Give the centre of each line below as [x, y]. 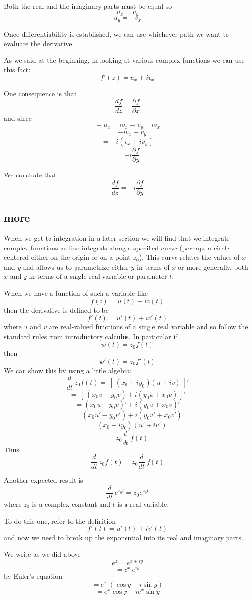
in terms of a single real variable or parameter [98, 276]
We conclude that [30, 175]
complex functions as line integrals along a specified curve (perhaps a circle [117, 247]
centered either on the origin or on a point [67, 257]
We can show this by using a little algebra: [68, 370]
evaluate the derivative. [39, 43]
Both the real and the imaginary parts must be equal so [88, 6]
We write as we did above [42, 554]
